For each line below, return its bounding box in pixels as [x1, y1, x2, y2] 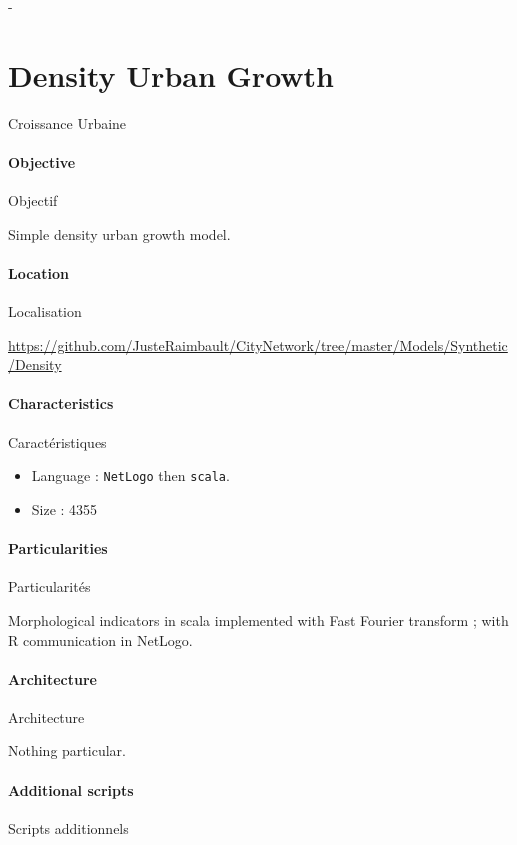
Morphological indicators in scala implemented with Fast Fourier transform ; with [8, 609, 509, 630]
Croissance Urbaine [8, 112, 127, 133]
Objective [8, 151, 76, 172]
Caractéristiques [8, 431, 107, 452]
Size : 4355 [31, 498, 98, 519]
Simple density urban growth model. [8, 223, 231, 244]
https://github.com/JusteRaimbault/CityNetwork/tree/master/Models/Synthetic [8, 334, 508, 355]
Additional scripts [8, 779, 134, 800]
